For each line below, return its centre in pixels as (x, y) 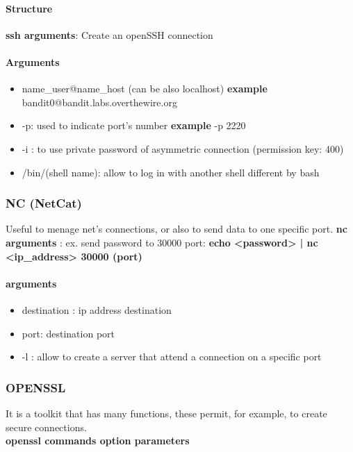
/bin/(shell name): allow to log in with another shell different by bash (171, 172)
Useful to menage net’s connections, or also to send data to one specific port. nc (176, 229)
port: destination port (68, 333)
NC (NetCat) (44, 203)
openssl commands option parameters (98, 441)
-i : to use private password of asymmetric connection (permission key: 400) (183, 148)
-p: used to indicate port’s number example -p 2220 (134, 125)
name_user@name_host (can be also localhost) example (145, 89)
